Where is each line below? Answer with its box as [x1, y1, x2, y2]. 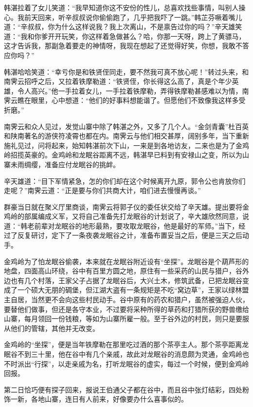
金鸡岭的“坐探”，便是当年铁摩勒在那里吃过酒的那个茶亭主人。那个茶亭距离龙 [4, 339, 249, 349]
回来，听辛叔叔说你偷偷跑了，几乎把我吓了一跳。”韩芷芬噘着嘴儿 [37, 12, 242, 22]
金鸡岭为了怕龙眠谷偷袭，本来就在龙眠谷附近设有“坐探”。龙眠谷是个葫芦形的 [4, 256, 249, 266]
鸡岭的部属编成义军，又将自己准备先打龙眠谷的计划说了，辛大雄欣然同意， [4, 211, 242, 221]
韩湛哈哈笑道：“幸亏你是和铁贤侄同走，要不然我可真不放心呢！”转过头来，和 [4, 66, 249, 77]
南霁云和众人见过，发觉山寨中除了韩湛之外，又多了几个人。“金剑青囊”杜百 [4, 121, 242, 131]
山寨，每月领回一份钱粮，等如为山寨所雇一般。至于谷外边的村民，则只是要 [4, 313, 242, 324]
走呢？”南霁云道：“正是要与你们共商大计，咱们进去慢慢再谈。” [4, 185, 201, 195]
